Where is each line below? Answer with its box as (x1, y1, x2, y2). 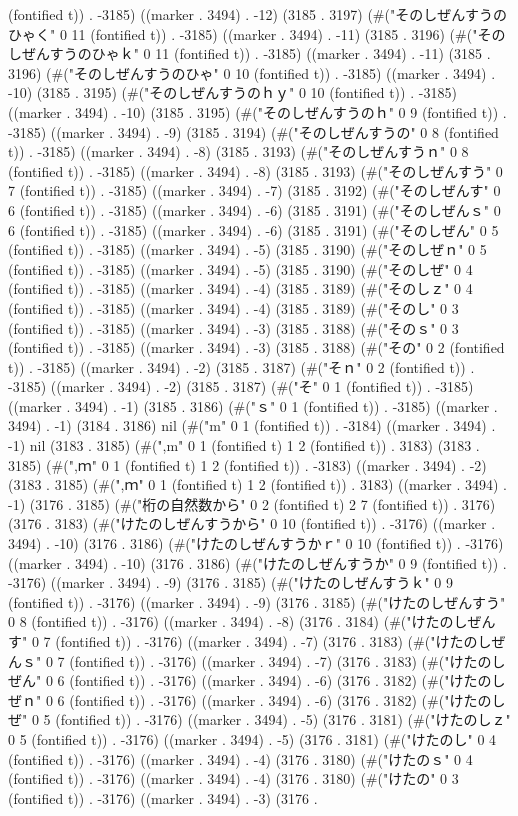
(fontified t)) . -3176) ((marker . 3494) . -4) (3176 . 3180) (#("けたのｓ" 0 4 (8, 748, 473, 769)
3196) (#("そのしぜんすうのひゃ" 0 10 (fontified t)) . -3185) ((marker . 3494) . (8, 62, 496, 83)
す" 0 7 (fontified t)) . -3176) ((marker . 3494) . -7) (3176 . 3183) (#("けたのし (8, 631, 492, 651)
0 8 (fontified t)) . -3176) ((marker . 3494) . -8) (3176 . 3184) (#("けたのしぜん (8, 611, 496, 632)
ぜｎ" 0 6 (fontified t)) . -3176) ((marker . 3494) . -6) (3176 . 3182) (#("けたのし (8, 689, 506, 710)
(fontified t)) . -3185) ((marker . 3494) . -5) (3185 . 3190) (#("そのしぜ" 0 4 (8, 258, 473, 279)
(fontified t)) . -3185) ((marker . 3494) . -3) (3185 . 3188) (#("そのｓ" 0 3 (8, 317, 459, 338)
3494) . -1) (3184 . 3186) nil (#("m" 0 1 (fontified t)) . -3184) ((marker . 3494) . (8, 415, 496, 436)
